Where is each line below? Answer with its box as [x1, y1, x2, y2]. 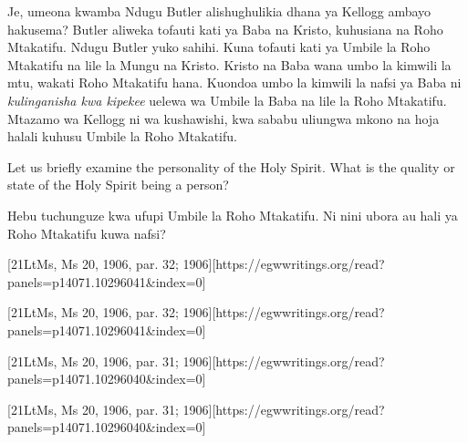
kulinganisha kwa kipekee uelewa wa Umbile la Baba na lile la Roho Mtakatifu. [7, 90, 447, 109]
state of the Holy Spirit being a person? [7, 175, 229, 194]
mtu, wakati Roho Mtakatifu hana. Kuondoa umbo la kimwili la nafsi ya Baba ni [7, 73, 462, 92]
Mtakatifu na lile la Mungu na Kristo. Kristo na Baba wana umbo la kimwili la [7, 55, 452, 74]
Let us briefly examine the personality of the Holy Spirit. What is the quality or [7, 157, 455, 176]
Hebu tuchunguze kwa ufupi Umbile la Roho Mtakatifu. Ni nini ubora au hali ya [7, 205, 458, 224]
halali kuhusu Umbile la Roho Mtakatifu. [7, 127, 237, 146]
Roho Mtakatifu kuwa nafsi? [7, 223, 166, 242]
